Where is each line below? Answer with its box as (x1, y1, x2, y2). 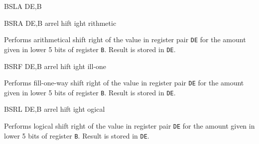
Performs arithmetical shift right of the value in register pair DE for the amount (4, 34, 246, 45)
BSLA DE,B (4, 1, 42, 11)
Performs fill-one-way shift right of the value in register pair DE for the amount (4, 77, 244, 88)
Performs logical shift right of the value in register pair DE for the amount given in (4, 121, 255, 131)
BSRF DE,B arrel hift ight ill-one (4, 61, 107, 71)
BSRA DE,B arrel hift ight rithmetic (4, 17, 117, 28)
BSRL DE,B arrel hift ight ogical (4, 104, 105, 114)
